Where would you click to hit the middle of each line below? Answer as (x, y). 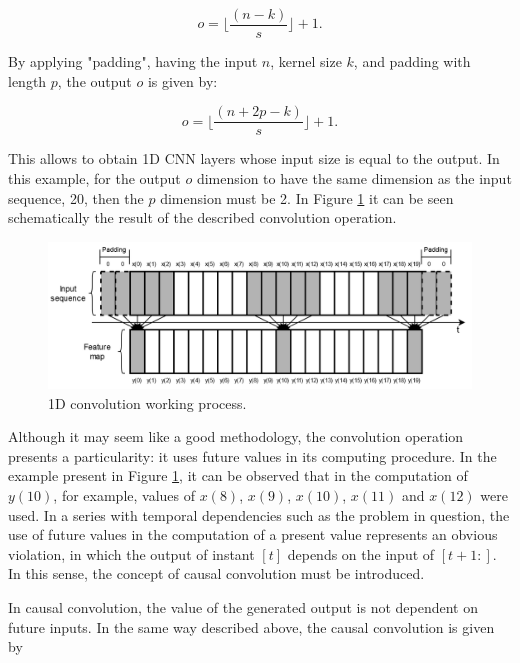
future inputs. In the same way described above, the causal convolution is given (251, 626)
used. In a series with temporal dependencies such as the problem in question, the (259, 514)
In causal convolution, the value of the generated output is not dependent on (243, 607)
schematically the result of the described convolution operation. (202, 217)
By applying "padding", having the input (133, 61)
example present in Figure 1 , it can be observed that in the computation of (238, 475)
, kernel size (306, 61)
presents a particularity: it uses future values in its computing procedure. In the (252, 455)
